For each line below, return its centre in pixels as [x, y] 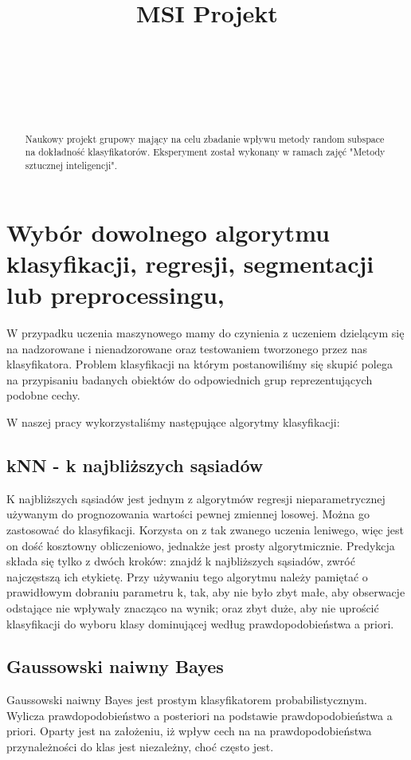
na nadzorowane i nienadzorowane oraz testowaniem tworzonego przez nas [187, 348]
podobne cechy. [43, 395]
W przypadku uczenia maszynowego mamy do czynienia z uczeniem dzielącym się [205, 332]
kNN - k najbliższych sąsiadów [135, 465]
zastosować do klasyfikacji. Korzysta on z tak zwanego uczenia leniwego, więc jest [205, 529]
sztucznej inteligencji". [71, 165]
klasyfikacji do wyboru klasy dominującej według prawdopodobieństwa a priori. [200, 623]
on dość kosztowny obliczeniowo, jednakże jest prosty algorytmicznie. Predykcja [201, 545]
